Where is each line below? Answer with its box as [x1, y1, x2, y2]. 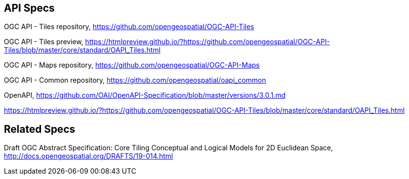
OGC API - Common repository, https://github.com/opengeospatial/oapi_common [4, 76, 266, 85]
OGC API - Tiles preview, [4, 37, 84, 46]
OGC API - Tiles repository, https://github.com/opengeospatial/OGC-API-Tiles [4, 22, 254, 31]
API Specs [4, 2, 55, 14]
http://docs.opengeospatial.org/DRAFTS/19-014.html [4, 152, 173, 161]
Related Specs [4, 123, 75, 135]
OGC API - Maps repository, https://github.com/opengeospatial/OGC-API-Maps [4, 61, 260, 70]
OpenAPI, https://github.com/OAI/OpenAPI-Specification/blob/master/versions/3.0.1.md [4, 91, 286, 100]
